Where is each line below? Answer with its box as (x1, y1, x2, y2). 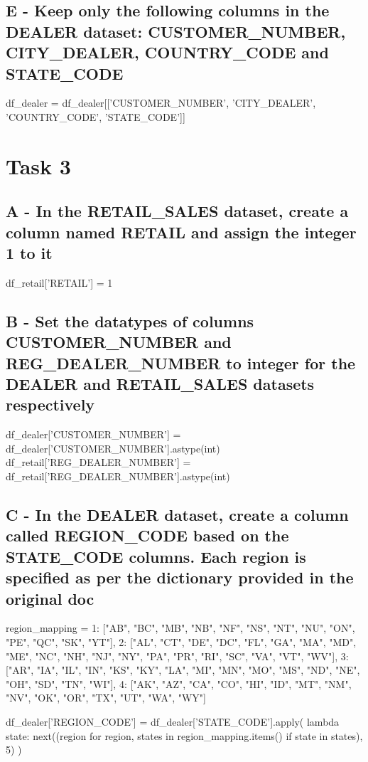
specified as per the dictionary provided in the (6, 566, 354, 588)
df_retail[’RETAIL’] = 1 (6, 275, 113, 290)
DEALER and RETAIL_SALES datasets (6, 373, 315, 395)
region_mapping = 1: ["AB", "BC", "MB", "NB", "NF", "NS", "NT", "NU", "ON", (6, 620, 355, 635)
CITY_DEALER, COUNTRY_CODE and (6, 41, 329, 63)
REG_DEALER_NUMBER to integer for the (6, 351, 356, 374)
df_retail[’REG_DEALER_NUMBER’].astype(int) (6, 469, 230, 484)
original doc (6, 587, 94, 609)
